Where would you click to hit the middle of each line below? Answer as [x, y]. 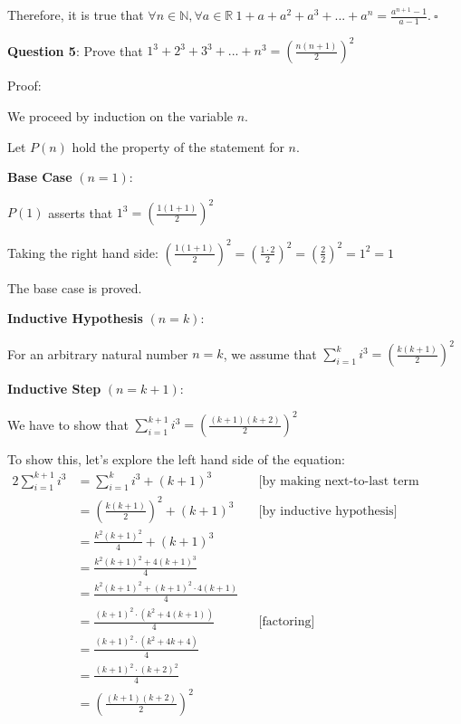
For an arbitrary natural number [98, 353]
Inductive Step [54, 389]
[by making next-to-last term [339, 481]
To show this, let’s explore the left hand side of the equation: [176, 459]
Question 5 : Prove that [75, 50]
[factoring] [287, 622]
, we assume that [270, 353]
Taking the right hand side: [83, 252]
